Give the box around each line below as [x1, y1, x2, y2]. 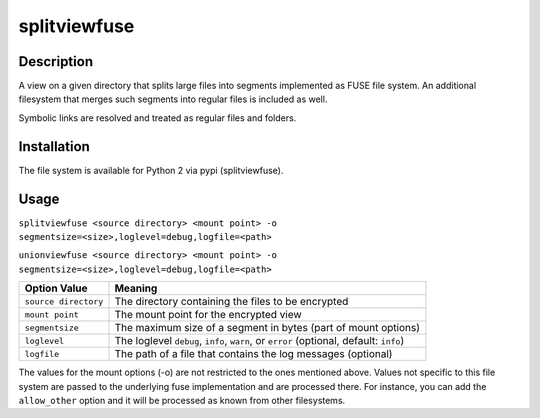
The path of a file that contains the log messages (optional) [114, 347, 393, 361]
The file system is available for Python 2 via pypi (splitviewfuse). [18, 164, 284, 176]
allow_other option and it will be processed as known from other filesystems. [18, 395, 346, 406]
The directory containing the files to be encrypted [114, 295, 349, 309]
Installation [18, 138, 90, 155]
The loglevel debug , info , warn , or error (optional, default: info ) [114, 334, 405, 348]
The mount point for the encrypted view [114, 308, 302, 322]
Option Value [24, 281, 89, 295]
